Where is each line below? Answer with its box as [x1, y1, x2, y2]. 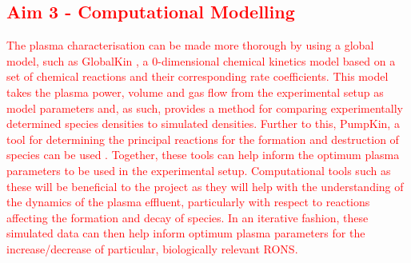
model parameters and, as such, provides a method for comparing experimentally [6, 99, 403, 116]
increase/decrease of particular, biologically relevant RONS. [6, 240, 298, 257]
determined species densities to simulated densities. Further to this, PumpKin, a [6, 115, 400, 132]
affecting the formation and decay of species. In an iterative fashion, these [6, 209, 369, 225]
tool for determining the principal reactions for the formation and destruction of [6, 130, 399, 147]
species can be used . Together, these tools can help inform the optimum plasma [6, 146, 400, 163]
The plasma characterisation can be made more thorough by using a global [6, 37, 374, 54]
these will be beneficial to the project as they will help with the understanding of [6, 177, 404, 194]
